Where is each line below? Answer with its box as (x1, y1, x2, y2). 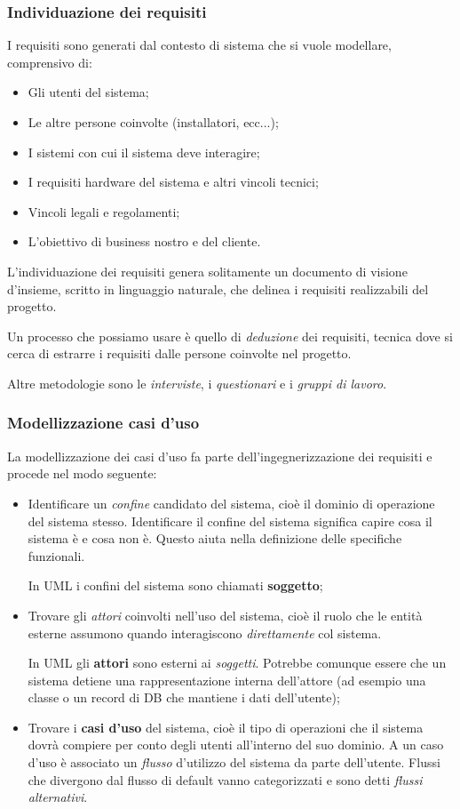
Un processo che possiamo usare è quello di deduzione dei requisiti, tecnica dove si (7, 326, 453, 345)
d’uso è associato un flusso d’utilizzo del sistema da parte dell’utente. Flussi (28, 753, 440, 772)
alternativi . (28, 788, 88, 806)
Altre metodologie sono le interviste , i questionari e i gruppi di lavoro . (7, 373, 387, 392)
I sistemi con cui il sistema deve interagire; (28, 142, 260, 161)
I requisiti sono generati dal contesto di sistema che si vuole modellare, (7, 36, 392, 54)
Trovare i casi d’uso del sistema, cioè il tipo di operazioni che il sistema (28, 717, 424, 736)
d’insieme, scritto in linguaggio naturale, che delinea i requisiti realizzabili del (7, 279, 429, 298)
